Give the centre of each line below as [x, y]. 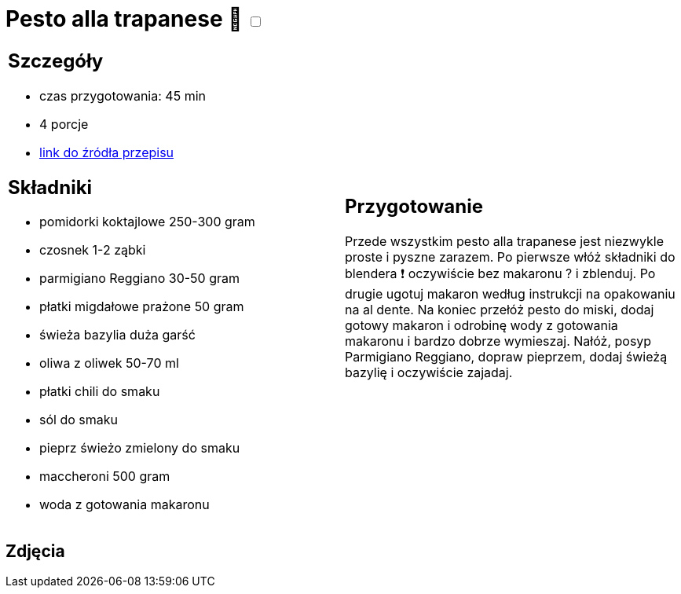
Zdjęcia [35, 551]
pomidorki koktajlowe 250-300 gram [147, 222]
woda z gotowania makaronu [124, 505]
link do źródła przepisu [107, 152]
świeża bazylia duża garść [117, 335]
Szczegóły [56, 60]
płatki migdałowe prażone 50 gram [142, 307]
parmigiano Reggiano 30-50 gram [139, 279]
